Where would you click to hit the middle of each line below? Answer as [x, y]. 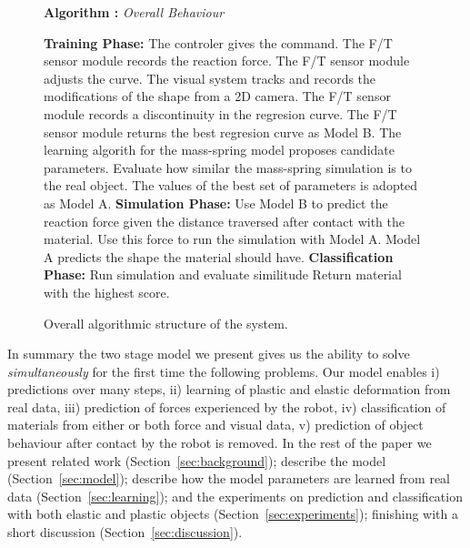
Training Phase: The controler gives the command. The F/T [218, 42]
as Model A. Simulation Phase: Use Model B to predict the [216, 203]
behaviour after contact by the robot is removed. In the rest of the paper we [220, 443]
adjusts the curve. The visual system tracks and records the [210, 78]
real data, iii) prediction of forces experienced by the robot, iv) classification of [227, 406]
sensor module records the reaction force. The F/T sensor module [227, 61]
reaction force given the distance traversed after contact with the [224, 221]
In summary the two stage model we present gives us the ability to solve [209, 354]
